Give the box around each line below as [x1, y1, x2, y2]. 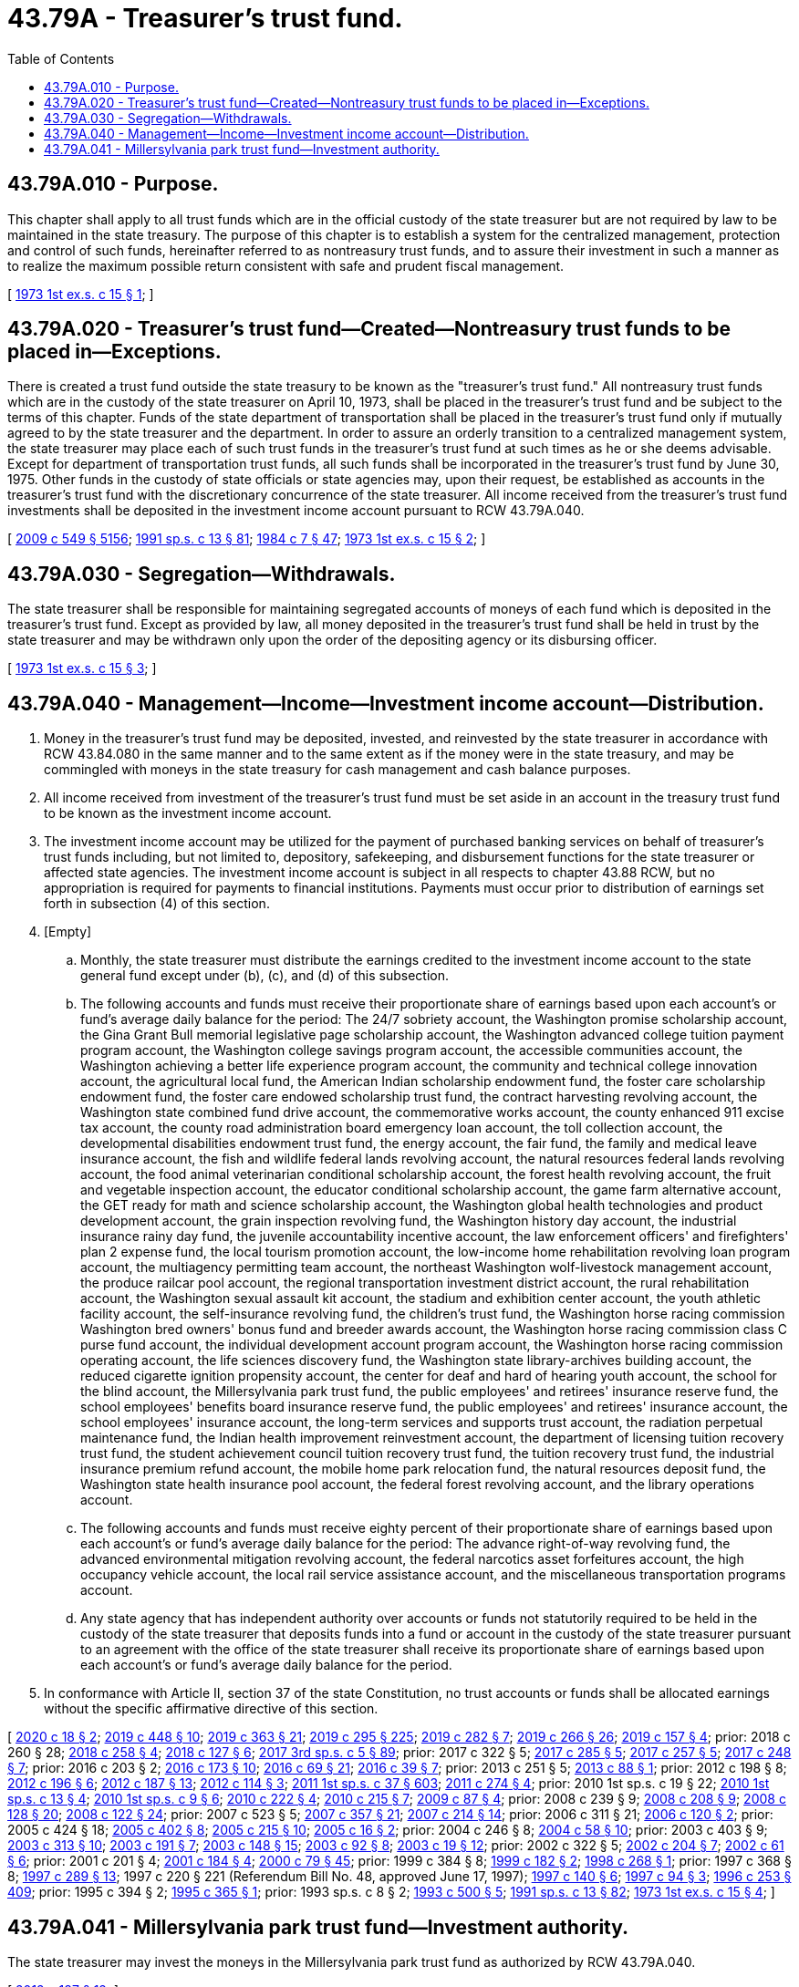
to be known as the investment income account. [44, 805, 332, 822]
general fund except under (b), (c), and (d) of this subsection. [80, 968, 450, 984]
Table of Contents [7, 50, 115, 67]
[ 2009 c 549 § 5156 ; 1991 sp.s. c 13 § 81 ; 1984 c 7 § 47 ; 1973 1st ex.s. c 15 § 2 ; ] [7, 531, 486, 547]
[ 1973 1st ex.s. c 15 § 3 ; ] [7, 660, 157, 677]
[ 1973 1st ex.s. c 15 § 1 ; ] [7, 285, 154, 302]
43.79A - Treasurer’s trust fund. [7, 3, 403, 34]
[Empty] [44, 924, 92, 940]
